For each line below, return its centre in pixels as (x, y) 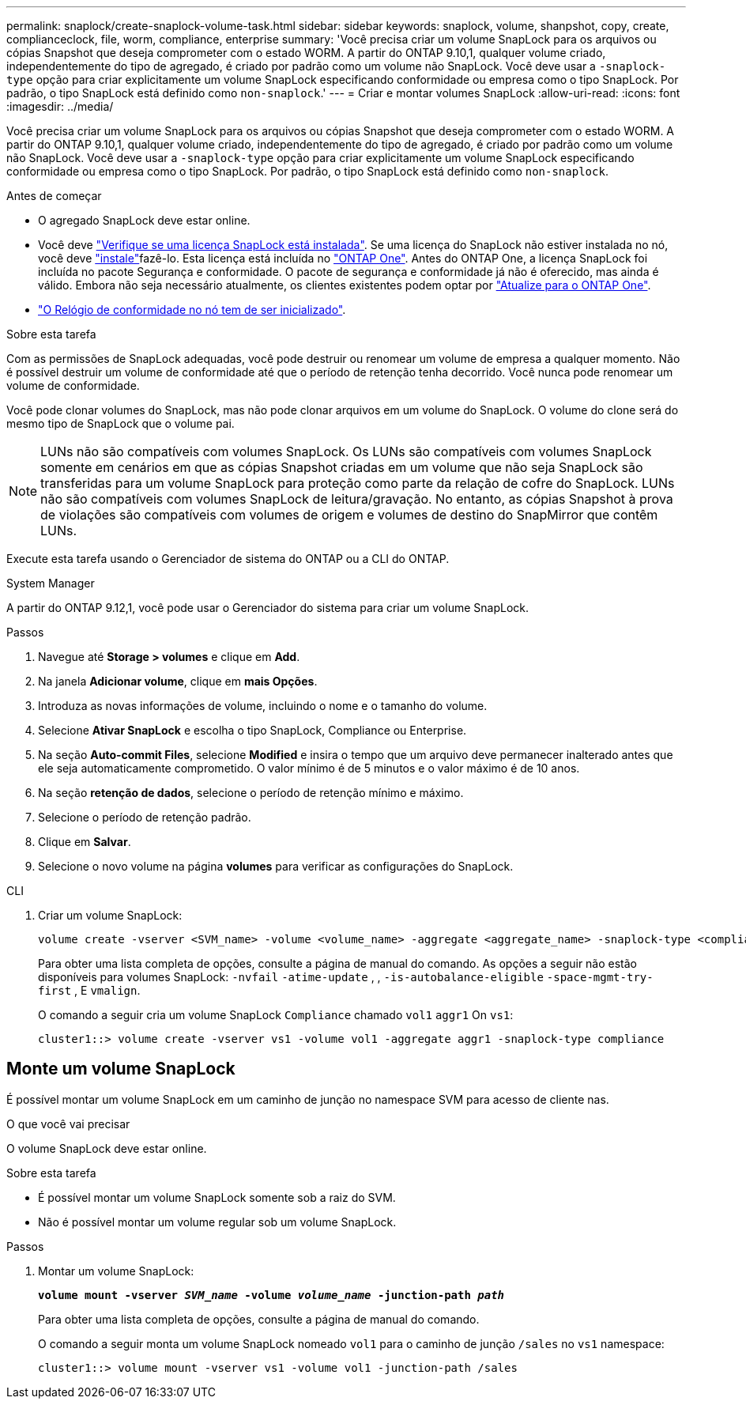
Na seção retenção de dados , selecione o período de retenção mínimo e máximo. (251, 793)
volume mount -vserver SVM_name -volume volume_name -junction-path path (271, 1295)
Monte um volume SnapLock (121, 1069)
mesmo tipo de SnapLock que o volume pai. (121, 423)
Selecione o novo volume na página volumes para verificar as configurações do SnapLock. (276, 866)
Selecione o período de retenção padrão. (145, 817)
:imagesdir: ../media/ (60, 106)
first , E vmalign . (89, 990)
